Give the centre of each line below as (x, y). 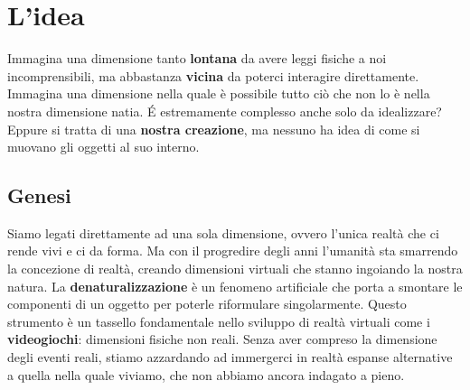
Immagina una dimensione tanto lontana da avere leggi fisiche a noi (197, 58)
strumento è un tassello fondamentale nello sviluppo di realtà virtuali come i (219, 321)
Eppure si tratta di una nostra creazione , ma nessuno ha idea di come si (214, 129)
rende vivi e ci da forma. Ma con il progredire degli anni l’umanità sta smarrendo (233, 251)
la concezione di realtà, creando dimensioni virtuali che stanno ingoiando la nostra (235, 269)
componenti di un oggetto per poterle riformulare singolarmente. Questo (207, 304)
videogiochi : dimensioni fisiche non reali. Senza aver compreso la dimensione (222, 339)
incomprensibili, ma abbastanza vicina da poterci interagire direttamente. (213, 75)
